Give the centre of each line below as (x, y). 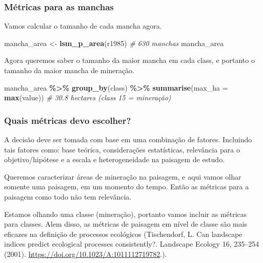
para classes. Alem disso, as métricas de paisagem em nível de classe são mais (126, 224)
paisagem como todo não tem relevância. (68, 196)
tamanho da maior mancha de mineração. (69, 70)
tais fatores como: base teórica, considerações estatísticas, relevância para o (122, 149)
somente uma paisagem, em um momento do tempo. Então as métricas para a (127, 187)
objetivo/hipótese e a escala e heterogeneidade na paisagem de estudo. (115, 159)
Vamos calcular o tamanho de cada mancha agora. (83, 26)
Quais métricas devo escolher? (68, 120)
